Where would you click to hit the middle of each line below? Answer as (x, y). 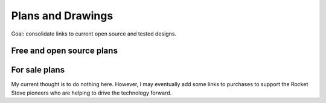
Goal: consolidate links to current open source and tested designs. (94, 34)
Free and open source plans (64, 51)
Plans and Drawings (62, 16)
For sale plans (38, 70)
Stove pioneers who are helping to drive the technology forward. (91, 93)
